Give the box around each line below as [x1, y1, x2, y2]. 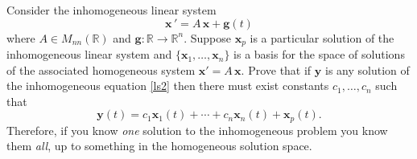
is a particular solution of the [250, 29, 394, 46]
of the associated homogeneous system [6, 61, 196, 78]
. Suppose [184, 29, 231, 46]
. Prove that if [241, 61, 312, 78]
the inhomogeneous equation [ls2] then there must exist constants [6, 77, 329, 94]
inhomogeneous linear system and [6, 46, 172, 63]
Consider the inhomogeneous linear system [6, 2, 217, 18]
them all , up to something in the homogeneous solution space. [6, 137, 312, 154]
